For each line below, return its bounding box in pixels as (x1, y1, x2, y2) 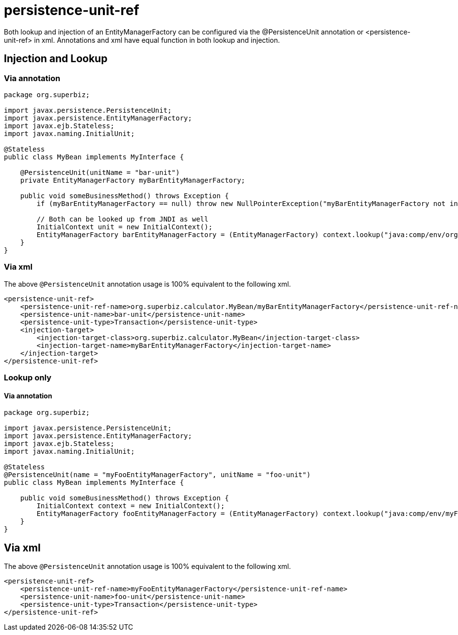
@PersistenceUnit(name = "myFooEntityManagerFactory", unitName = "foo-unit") (4, 471, 311, 479)
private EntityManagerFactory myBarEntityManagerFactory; (20, 176, 245, 184)
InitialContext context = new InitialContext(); (36, 502, 225, 510)
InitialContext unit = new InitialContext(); (36, 223, 213, 231)
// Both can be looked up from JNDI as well (36, 215, 209, 223)
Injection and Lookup (4, 52, 108, 65)
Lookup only (4, 373, 51, 383)
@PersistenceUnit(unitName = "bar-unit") (20, 168, 180, 176)
